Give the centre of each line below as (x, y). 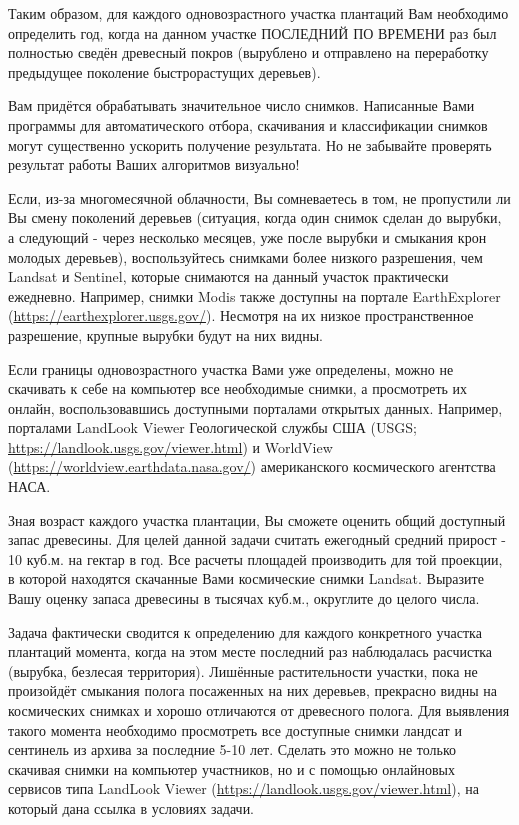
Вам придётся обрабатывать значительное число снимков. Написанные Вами (241, 105)
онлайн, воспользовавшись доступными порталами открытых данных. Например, (255, 407)
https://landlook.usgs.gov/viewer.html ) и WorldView (170, 446)
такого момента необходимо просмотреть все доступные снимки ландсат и (235, 729)
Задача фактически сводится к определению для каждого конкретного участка (245, 631)
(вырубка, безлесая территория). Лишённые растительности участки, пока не (243, 670)
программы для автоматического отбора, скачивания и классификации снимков (248, 124)
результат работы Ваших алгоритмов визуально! (154, 164)
